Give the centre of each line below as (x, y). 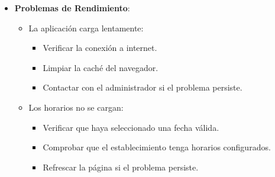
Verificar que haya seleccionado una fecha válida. (131, 127)
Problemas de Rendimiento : (72, 8)
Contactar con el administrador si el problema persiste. (143, 87)
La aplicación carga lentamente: (86, 28)
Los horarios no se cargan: (76, 107)
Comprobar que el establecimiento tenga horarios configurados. (157, 147)
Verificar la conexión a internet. (100, 48)
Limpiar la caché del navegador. (101, 67)
